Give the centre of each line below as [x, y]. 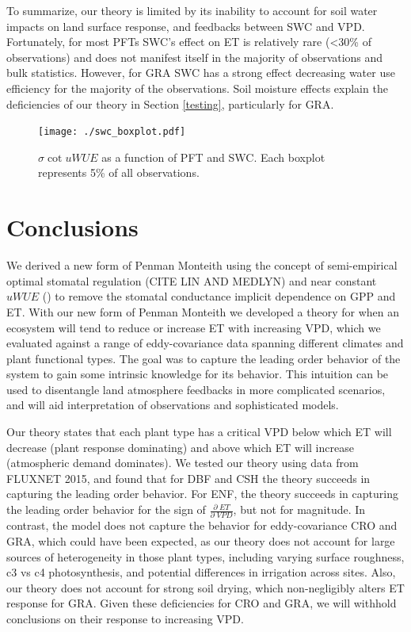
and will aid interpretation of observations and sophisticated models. [173, 405]
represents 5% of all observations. [119, 172]
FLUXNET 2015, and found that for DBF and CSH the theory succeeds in [188, 478]
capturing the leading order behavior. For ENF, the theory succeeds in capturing [202, 494]
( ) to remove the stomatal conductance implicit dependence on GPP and [219, 296]
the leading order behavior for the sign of [106, 509]
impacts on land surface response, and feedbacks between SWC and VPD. [186, 26]
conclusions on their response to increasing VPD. [125, 618]
